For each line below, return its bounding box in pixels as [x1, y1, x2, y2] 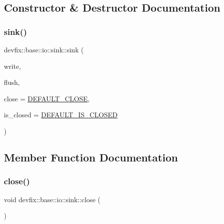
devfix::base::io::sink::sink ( [4, 45, 84, 54]
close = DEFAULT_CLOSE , [4, 93, 90, 103]
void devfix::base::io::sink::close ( [4, 194, 100, 204]
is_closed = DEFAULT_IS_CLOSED [4, 110, 118, 120]
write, [4, 61, 21, 71]
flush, [4, 77, 20, 87]
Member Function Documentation [4, 149, 178, 164]
